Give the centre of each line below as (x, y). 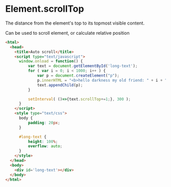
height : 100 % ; (43, 142)
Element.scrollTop (45, 9)
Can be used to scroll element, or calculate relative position (67, 33)
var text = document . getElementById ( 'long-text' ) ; (83, 66)
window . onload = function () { (51, 61)
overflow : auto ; (45, 146)
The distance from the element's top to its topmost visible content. (75, 23)
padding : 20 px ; (44, 123)
